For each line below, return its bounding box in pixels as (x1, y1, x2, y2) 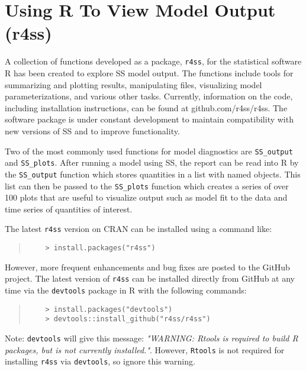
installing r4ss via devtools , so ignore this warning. (5, 355, 195, 367)
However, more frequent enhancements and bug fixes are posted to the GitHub (5, 260, 290, 273)
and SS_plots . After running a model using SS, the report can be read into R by (5, 156, 299, 169)
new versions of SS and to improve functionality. (5, 124, 180, 137)
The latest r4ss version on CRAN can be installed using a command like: (5, 222, 272, 235)
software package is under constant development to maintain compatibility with (5, 113, 294, 125)
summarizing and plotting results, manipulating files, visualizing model (5, 78, 262, 91)
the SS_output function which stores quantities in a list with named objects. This (5, 167, 301, 180)
